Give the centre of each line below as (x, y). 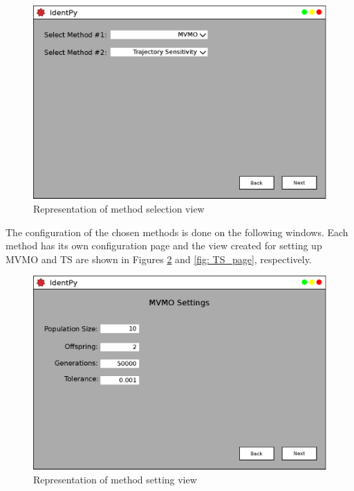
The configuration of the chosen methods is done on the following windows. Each (177, 232)
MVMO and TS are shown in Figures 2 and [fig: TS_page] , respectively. (159, 259)
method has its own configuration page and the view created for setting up (164, 245)
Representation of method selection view (119, 209)
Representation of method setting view (115, 479)
